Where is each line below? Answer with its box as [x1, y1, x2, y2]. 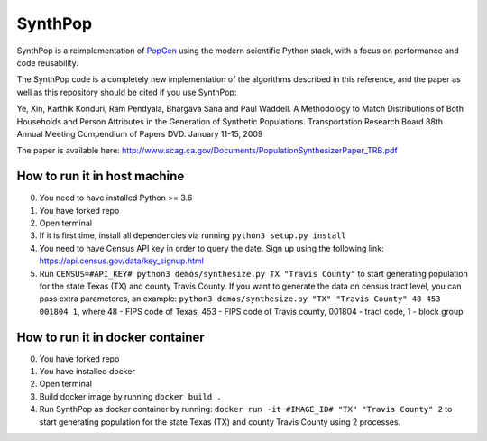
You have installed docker [39, 366, 135, 376]
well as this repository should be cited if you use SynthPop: [16, 87, 237, 97]
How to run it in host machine [16, 169, 185, 184]
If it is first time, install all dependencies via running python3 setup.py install [39, 230, 346, 241]
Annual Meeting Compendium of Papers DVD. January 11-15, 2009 [16, 128, 263, 139]
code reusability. [16, 57, 78, 68]
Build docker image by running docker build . [39, 390, 223, 401]
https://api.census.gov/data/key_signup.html [39, 255, 205, 266]
